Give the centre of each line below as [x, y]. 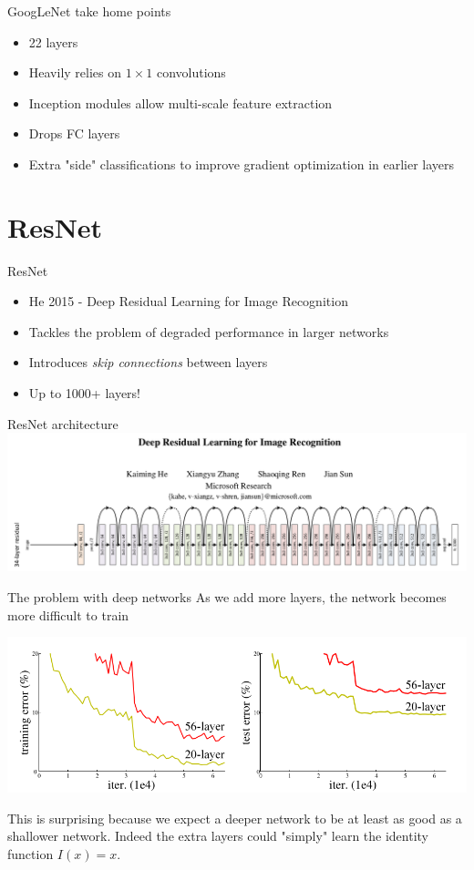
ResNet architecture [63, 423]
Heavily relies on [75, 72]
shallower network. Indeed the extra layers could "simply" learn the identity [218, 836]
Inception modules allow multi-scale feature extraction [180, 102]
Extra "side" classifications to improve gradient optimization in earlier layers [242, 164]
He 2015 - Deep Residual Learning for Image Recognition [188, 301]
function [31, 853]
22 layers [53, 41]
